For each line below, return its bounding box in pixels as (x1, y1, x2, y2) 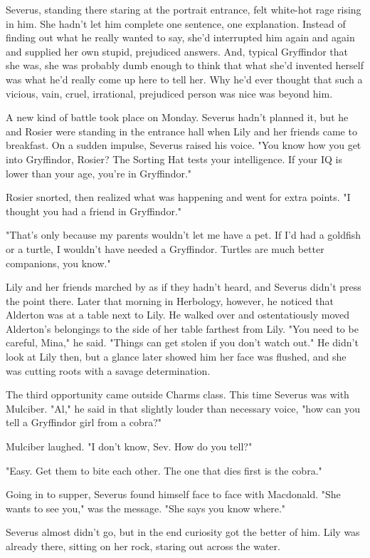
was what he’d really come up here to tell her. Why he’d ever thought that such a (6, 71, 363, 86)
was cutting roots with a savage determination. (6, 363, 211, 378)
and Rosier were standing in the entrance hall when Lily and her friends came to (6, 123, 357, 138)
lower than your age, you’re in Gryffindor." (6, 165, 192, 180)
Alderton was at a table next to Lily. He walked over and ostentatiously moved (6, 307, 350, 322)
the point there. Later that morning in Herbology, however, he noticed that (6, 293, 334, 308)
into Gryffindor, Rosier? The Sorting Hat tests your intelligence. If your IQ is (6, 151, 342, 166)
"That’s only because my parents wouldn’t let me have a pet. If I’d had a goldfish (6, 227, 361, 242)
